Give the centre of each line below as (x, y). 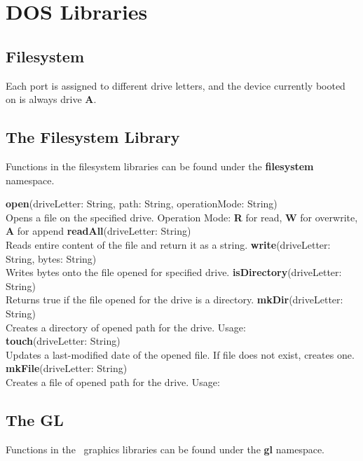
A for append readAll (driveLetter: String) (98, 231)
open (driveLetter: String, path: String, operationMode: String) (142, 204)
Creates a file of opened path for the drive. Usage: (113, 381)
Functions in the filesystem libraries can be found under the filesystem (160, 166)
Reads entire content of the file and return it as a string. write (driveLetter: (168, 244)
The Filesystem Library (93, 137)
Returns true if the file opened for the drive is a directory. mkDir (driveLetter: (174, 300)
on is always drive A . (51, 99)
